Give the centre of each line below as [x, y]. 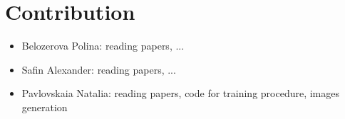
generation [45, 107]
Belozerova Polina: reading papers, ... [103, 46]
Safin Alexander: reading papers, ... [99, 69]
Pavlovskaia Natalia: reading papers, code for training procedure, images [180, 93]
